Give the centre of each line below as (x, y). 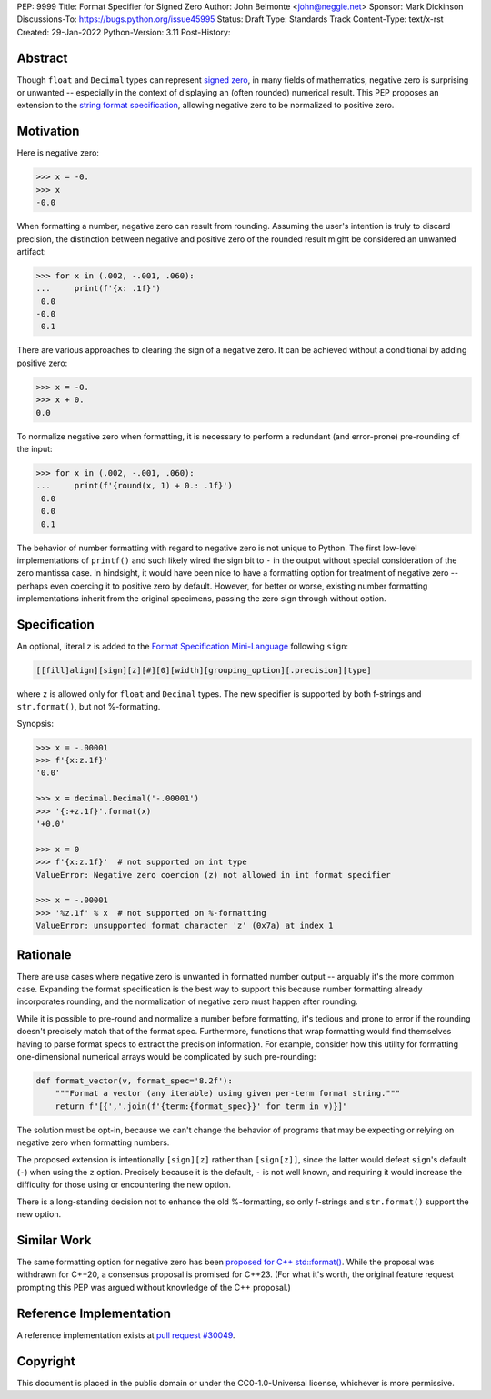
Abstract (42, 58)
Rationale (44, 955)
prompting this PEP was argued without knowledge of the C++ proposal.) (154, 1287)
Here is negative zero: (58, 153)
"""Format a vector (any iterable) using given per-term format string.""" (228, 1093)
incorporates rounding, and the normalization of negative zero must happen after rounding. (187, 1001)
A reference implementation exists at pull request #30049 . (126, 1335)
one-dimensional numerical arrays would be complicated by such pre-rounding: (166, 1057)
